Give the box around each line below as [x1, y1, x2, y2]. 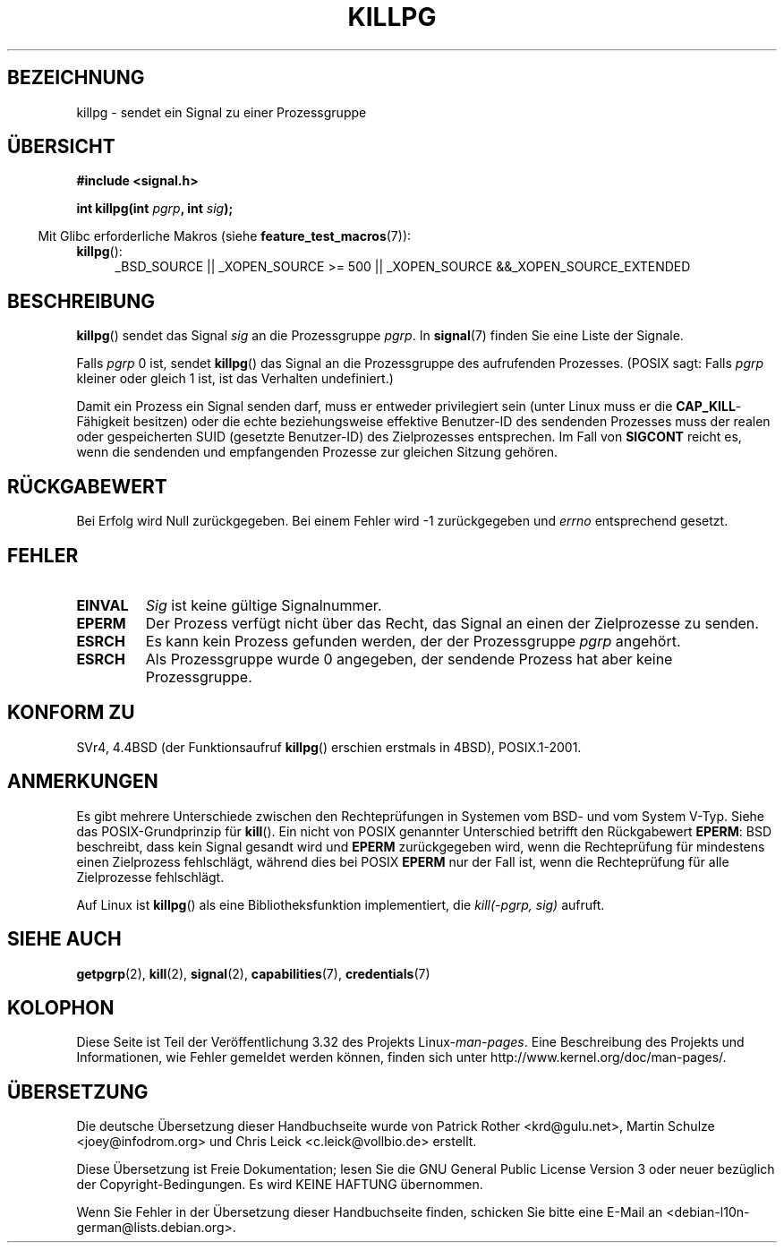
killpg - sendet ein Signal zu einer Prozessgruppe [76, 104, 367, 120]
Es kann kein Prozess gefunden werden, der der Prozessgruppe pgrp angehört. [145, 631, 681, 650]
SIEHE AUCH [7, 928, 122, 951]
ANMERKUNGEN [7, 770, 158, 793]
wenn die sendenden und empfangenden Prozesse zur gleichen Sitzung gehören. [76, 444, 558, 460]
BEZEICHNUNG [7, 66, 145, 90]
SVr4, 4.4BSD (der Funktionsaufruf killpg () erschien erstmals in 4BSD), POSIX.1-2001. [76, 739, 582, 755]
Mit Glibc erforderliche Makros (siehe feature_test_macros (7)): [38, 228, 412, 244]
